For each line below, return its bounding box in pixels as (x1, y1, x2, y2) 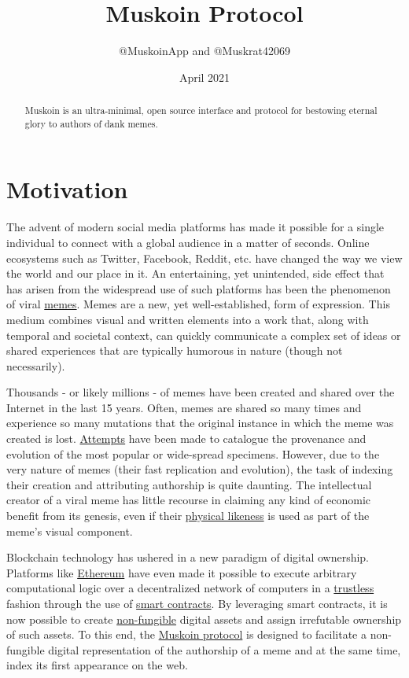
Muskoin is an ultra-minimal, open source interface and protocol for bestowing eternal (24, 104, 378, 117)
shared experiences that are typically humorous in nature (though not (6, 342, 343, 359)
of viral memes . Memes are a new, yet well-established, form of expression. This (6, 296, 390, 312)
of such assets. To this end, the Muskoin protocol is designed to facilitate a (6, 626, 367, 643)
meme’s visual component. (6, 522, 133, 539)
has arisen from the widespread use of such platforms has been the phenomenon (6, 280, 391, 297)
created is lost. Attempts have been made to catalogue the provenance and (6, 430, 367, 447)
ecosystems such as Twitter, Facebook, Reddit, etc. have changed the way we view (6, 249, 403, 266)
